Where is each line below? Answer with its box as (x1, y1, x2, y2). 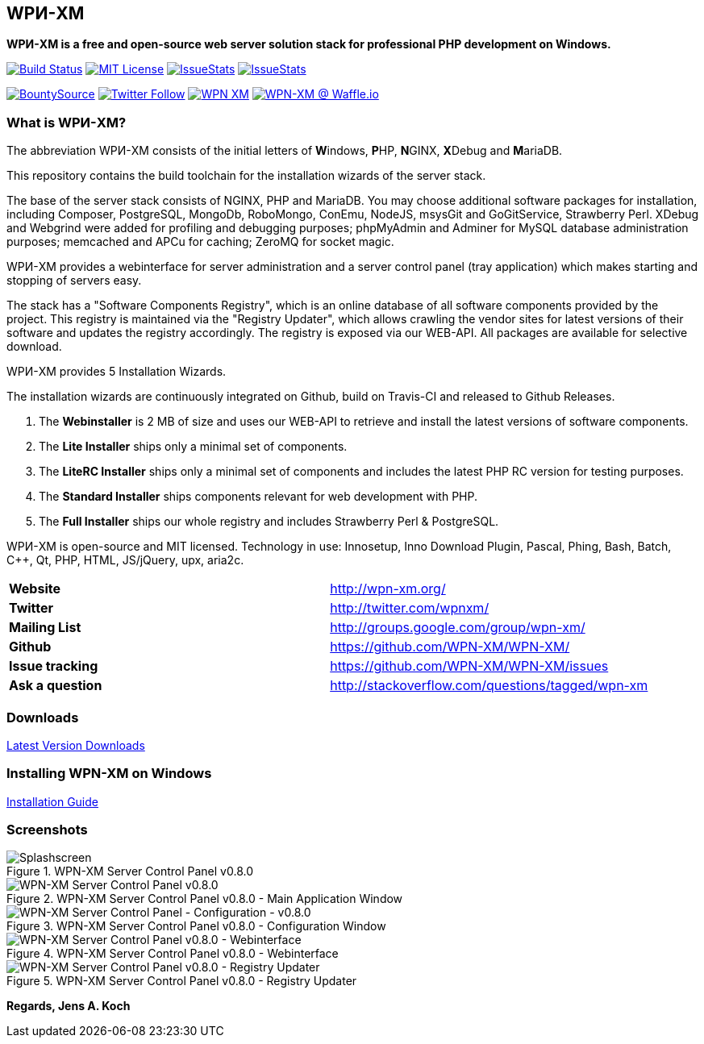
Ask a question (9, 677, 102, 694)
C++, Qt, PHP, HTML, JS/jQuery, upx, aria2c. (6, 553, 244, 568)
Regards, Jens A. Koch (6, 999, 131, 1013)
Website (9, 580, 60, 597)
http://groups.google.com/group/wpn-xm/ (330, 619, 585, 636)
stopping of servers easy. (6, 273, 142, 288)
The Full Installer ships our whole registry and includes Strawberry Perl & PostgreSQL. (39, 514, 499, 529)
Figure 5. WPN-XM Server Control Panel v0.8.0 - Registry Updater (6, 974, 357, 988)
